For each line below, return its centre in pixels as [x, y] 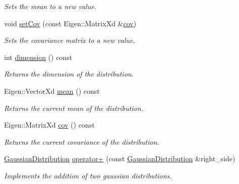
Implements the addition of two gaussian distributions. [88, 175]
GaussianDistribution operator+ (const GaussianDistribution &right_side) [120, 159]
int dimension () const [38, 57]
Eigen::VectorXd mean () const [52, 90]
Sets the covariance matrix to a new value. [70, 40]
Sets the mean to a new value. [50, 6]
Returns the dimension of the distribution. [69, 74]
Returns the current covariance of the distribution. [82, 141]
